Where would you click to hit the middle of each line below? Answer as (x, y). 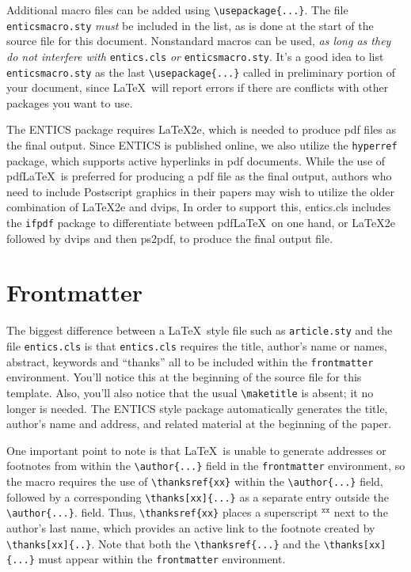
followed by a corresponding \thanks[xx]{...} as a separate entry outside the (198, 496)
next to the (361, 512)
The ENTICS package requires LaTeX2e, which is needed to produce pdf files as (201, 129)
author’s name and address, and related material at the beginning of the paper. (199, 424)
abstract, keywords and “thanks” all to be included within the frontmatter (190, 361)
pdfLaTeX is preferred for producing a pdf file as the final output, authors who (199, 176)
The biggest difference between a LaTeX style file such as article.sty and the (200, 330)
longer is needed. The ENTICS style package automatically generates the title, (197, 408)
